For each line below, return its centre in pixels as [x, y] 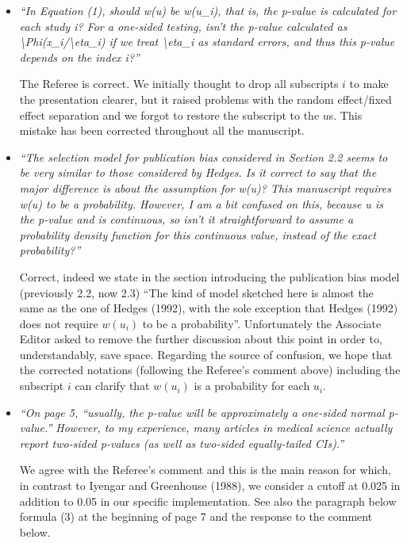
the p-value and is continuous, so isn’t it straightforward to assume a [186, 219]
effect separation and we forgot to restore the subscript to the [169, 115]
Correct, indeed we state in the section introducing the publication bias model [209, 276]
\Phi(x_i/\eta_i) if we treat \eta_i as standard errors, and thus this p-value [207, 42]
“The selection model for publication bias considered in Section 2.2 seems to [203, 157]
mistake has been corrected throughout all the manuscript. [162, 130]
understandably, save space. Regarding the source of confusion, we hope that [206, 354]
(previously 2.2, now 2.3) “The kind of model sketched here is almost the [196, 292]
